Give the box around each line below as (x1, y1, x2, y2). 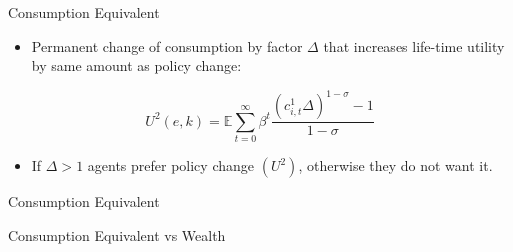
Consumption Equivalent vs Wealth (8, 224, 226, 245)
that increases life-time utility (323, 35, 505, 56)
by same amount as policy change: (31, 55, 242, 76)
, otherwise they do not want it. (298, 155, 493, 176)
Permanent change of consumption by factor (31, 35, 303, 56)
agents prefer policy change (87, 155, 254, 176)
